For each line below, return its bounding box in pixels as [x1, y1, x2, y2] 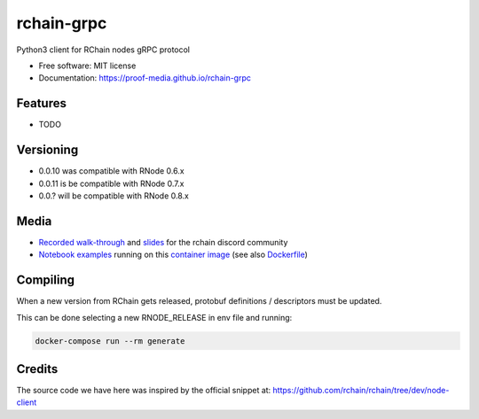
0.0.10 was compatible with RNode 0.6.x [38, 166, 185, 176]
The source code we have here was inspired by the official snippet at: [16, 385, 271, 395]
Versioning [16, 143, 79, 158]
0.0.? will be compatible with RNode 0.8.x [38, 190, 190, 201]
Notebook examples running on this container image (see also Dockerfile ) [38, 249, 308, 260]
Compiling [16, 273, 75, 288]
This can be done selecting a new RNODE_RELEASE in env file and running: [16, 312, 293, 322]
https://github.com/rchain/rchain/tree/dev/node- [272, 385, 450, 395]
